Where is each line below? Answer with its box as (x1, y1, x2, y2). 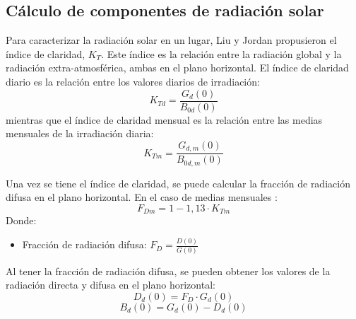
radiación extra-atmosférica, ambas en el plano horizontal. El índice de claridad (6, 60, 349, 75)
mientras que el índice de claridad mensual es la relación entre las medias (6, 112, 323, 127)
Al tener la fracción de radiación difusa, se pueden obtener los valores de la (6, 263, 331, 278)
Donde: (6, 213, 37, 228)
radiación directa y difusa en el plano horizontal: (6, 277, 215, 292)
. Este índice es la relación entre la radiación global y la (101, 46, 342, 61)
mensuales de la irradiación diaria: (6, 126, 154, 141)
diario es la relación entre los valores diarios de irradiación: (6, 74, 260, 88)
